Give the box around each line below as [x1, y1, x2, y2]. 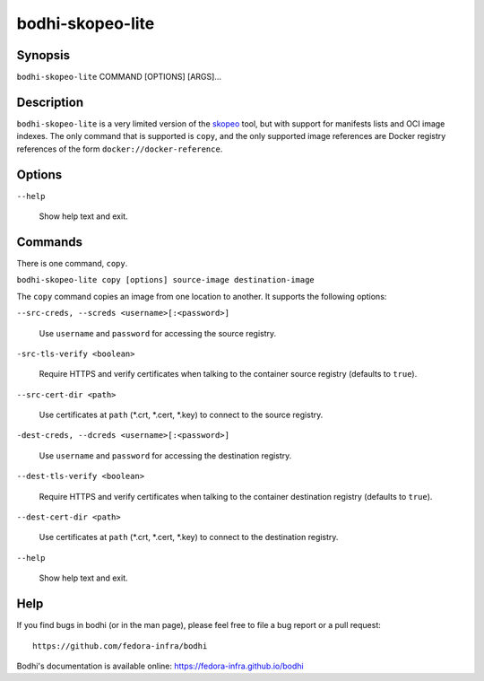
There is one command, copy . [16, 258, 128, 268]
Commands [16, 234, 83, 249]
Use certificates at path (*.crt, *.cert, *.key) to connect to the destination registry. [39, 532, 339, 543]
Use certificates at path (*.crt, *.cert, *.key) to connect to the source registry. [39, 409, 324, 421]
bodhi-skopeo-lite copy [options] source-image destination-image [16, 275, 315, 285]
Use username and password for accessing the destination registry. [39, 450, 292, 461]
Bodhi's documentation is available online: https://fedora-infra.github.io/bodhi [16, 660, 304, 671]
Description [16, 94, 84, 109]
